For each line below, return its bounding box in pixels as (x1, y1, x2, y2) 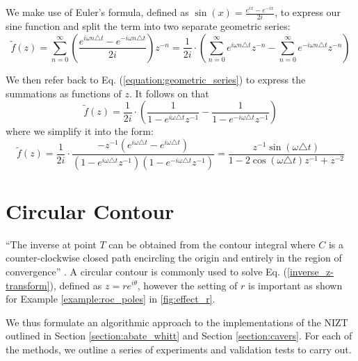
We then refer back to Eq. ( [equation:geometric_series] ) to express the (6, 72, 306, 86)
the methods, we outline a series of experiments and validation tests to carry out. (6, 342, 352, 356)
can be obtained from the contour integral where (108, 236, 316, 251)
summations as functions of (6, 86, 122, 100)
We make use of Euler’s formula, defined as (6, 5, 189, 19)
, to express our (275, 5, 341, 19)
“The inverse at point (6, 236, 97, 251)
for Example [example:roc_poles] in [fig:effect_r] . (6, 291, 215, 306)
